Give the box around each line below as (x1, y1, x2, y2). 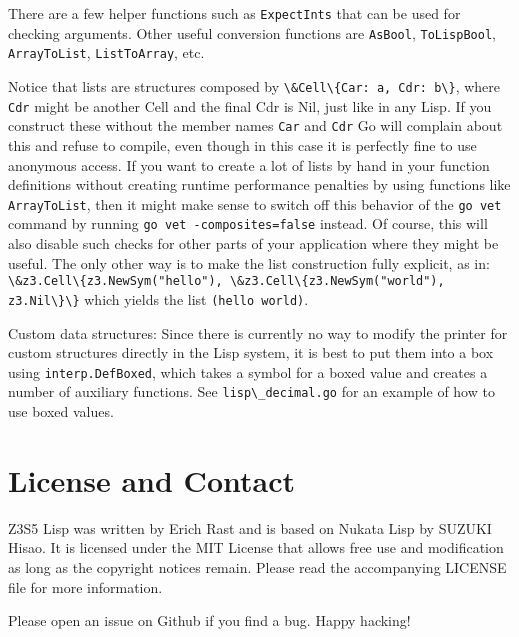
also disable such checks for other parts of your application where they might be (8, 233, 499, 254)
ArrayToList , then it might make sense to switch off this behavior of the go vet (8, 193, 502, 214)
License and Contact (8, 459, 295, 500)
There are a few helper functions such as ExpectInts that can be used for (8, 3, 461, 23)
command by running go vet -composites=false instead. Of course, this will (8, 213, 488, 234)
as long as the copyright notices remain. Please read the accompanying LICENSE (8, 556, 507, 577)
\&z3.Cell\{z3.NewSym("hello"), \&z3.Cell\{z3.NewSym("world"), (8, 274, 445, 289)
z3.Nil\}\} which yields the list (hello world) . (8, 288, 309, 309)
